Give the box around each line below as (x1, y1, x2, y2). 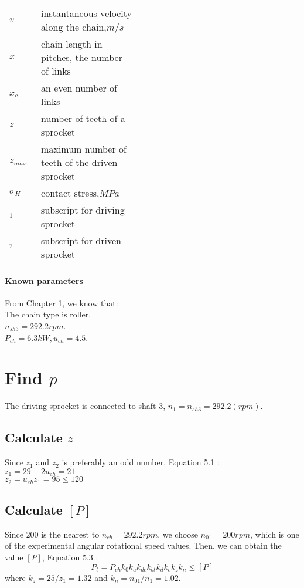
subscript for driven (41, 234, 121, 247)
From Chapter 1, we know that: (5, 296, 118, 309)
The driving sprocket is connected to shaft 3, (5, 400, 166, 412)
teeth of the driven (41, 156, 118, 169)
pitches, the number (41, 50, 122, 64)
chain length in (41, 37, 103, 50)
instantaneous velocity (41, 6, 132, 20)
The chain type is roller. (5, 308, 91, 320)
